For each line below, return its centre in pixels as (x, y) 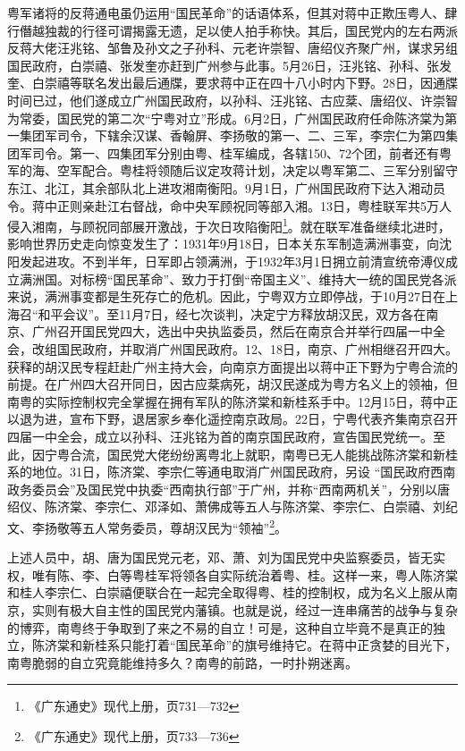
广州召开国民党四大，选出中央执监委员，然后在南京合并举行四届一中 (232, 331)
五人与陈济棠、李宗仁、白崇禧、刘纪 (351, 506)
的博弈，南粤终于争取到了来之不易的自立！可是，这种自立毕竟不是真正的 (220, 627)
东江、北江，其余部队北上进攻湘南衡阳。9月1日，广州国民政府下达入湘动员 (226, 187)
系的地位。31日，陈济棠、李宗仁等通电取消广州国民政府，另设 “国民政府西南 (232, 472)
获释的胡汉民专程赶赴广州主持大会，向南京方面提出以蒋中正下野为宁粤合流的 (232, 366)
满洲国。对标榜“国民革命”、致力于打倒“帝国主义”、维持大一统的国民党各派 (238, 278)
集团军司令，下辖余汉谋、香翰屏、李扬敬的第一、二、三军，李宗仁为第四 (232, 135)
